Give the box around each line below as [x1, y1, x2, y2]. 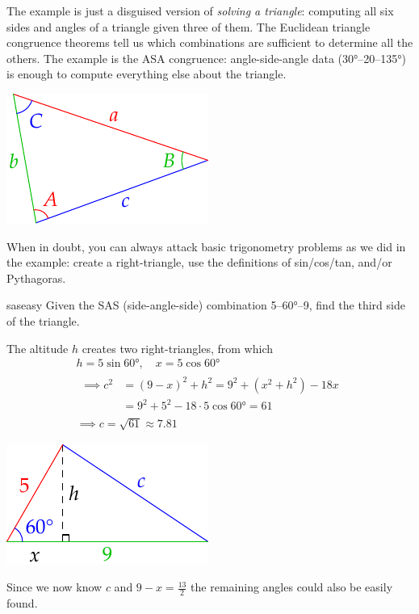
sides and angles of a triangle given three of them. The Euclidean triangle [6, 18, 371, 35]
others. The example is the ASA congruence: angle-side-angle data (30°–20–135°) [6, 49, 406, 66]
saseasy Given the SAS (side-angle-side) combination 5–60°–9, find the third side [6, 296, 405, 313]
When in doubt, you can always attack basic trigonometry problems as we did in [6, 238, 406, 254]
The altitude [6, 339, 69, 356]
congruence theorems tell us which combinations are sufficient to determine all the [6, 34, 413, 51]
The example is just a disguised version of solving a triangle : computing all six [6, 2, 394, 19]
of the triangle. [6, 312, 80, 329]
